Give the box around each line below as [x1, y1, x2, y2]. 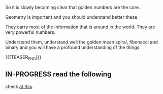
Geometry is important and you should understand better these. [5, 14, 139, 20]
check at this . [5, 83, 34, 89]
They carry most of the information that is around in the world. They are [5, 24, 155, 30]
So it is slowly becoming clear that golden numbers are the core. [5, 5, 141, 10]
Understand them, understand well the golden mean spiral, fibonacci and [5, 39, 158, 45]
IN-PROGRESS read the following [5, 70, 112, 79]
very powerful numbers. [5, 29, 56, 35]
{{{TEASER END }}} [5, 54, 42, 61]
